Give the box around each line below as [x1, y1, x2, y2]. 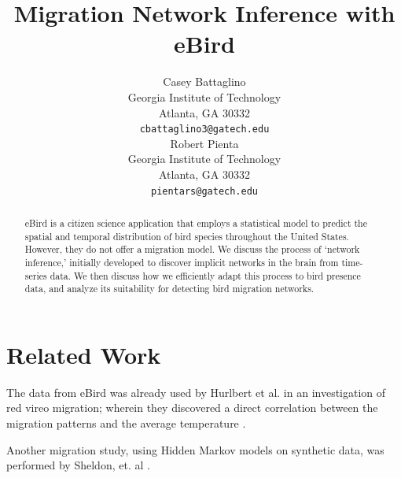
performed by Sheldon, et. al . [6, 457, 150, 473]
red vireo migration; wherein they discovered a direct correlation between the [6, 399, 378, 416]
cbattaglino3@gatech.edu [139, 124, 270, 135]
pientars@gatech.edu [150, 185, 259, 197]
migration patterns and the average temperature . [6, 415, 246, 432]
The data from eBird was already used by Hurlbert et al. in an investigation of [6, 384, 386, 400]
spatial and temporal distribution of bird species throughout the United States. [24, 229, 349, 243]
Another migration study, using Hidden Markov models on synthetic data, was [6, 441, 384, 458]
